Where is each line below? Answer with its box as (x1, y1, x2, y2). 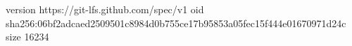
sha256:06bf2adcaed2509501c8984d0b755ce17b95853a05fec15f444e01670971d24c (6, 15, 346, 30)
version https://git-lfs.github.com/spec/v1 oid (6, 2, 204, 16)
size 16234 (6, 29, 49, 44)
